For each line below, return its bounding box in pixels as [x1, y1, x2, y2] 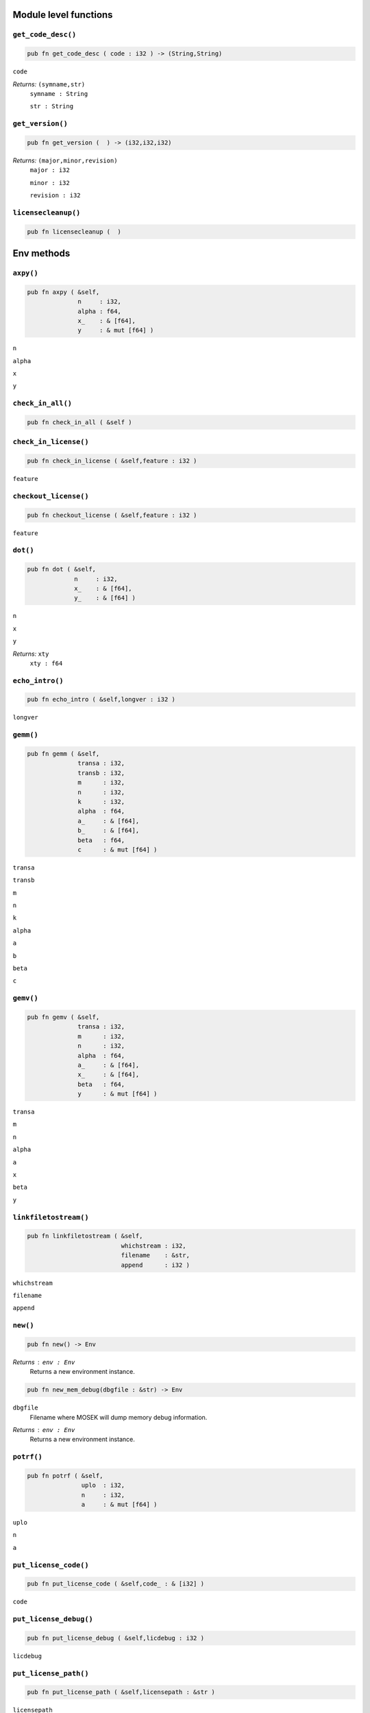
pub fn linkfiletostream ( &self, [27, 1232, 143, 1240]
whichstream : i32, [121, 1242, 186, 1250]
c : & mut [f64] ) [77, 846, 158, 853]
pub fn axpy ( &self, [27, 288, 100, 296]
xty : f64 [29, 659, 63, 667]
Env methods [12, 247, 71, 259]
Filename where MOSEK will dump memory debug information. [29, 1413, 208, 1421]
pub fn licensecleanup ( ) [27, 227, 121, 236]
